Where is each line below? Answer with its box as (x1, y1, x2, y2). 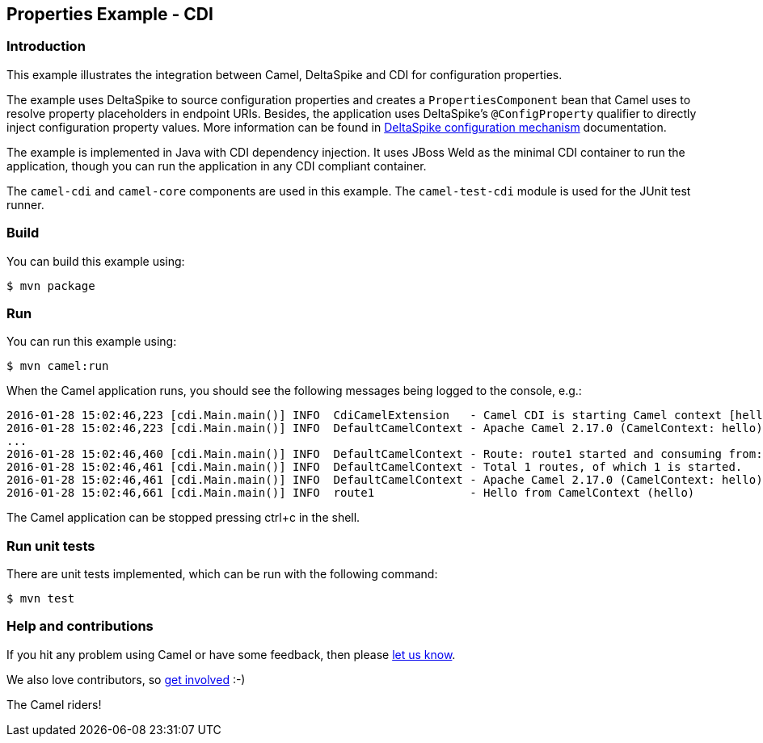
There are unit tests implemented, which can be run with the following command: (6, 567, 438, 581)
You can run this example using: (6, 334, 177, 349)
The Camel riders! (6, 697, 102, 712)
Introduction (6, 38, 86, 55)
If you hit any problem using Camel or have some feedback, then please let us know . (6, 647, 456, 661)
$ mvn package (6, 279, 95, 292)
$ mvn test (6, 592, 75, 606)
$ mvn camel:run (6, 359, 109, 373)
